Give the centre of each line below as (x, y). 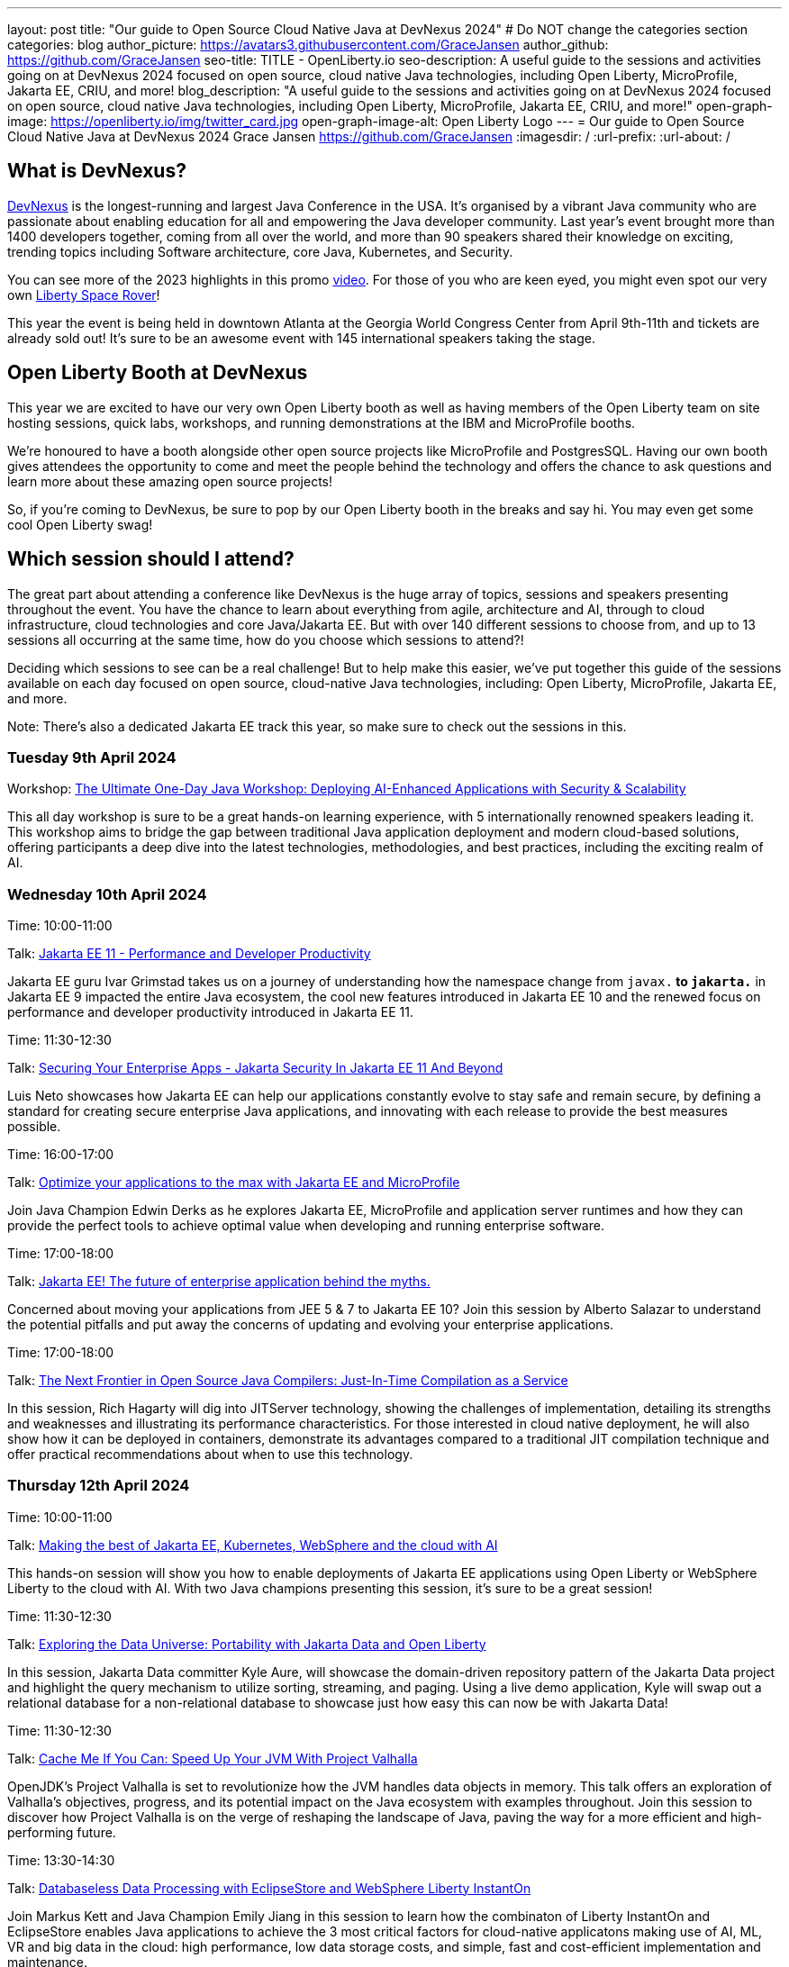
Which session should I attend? (151, 559)
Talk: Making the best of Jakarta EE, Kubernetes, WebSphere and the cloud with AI (253, 1545)
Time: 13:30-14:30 (61, 1860)
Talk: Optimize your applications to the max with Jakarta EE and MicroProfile (234, 1183)
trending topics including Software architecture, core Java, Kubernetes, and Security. (260, 251)
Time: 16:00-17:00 (61, 1155)
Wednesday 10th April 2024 (107, 894)
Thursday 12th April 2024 (99, 1486)
